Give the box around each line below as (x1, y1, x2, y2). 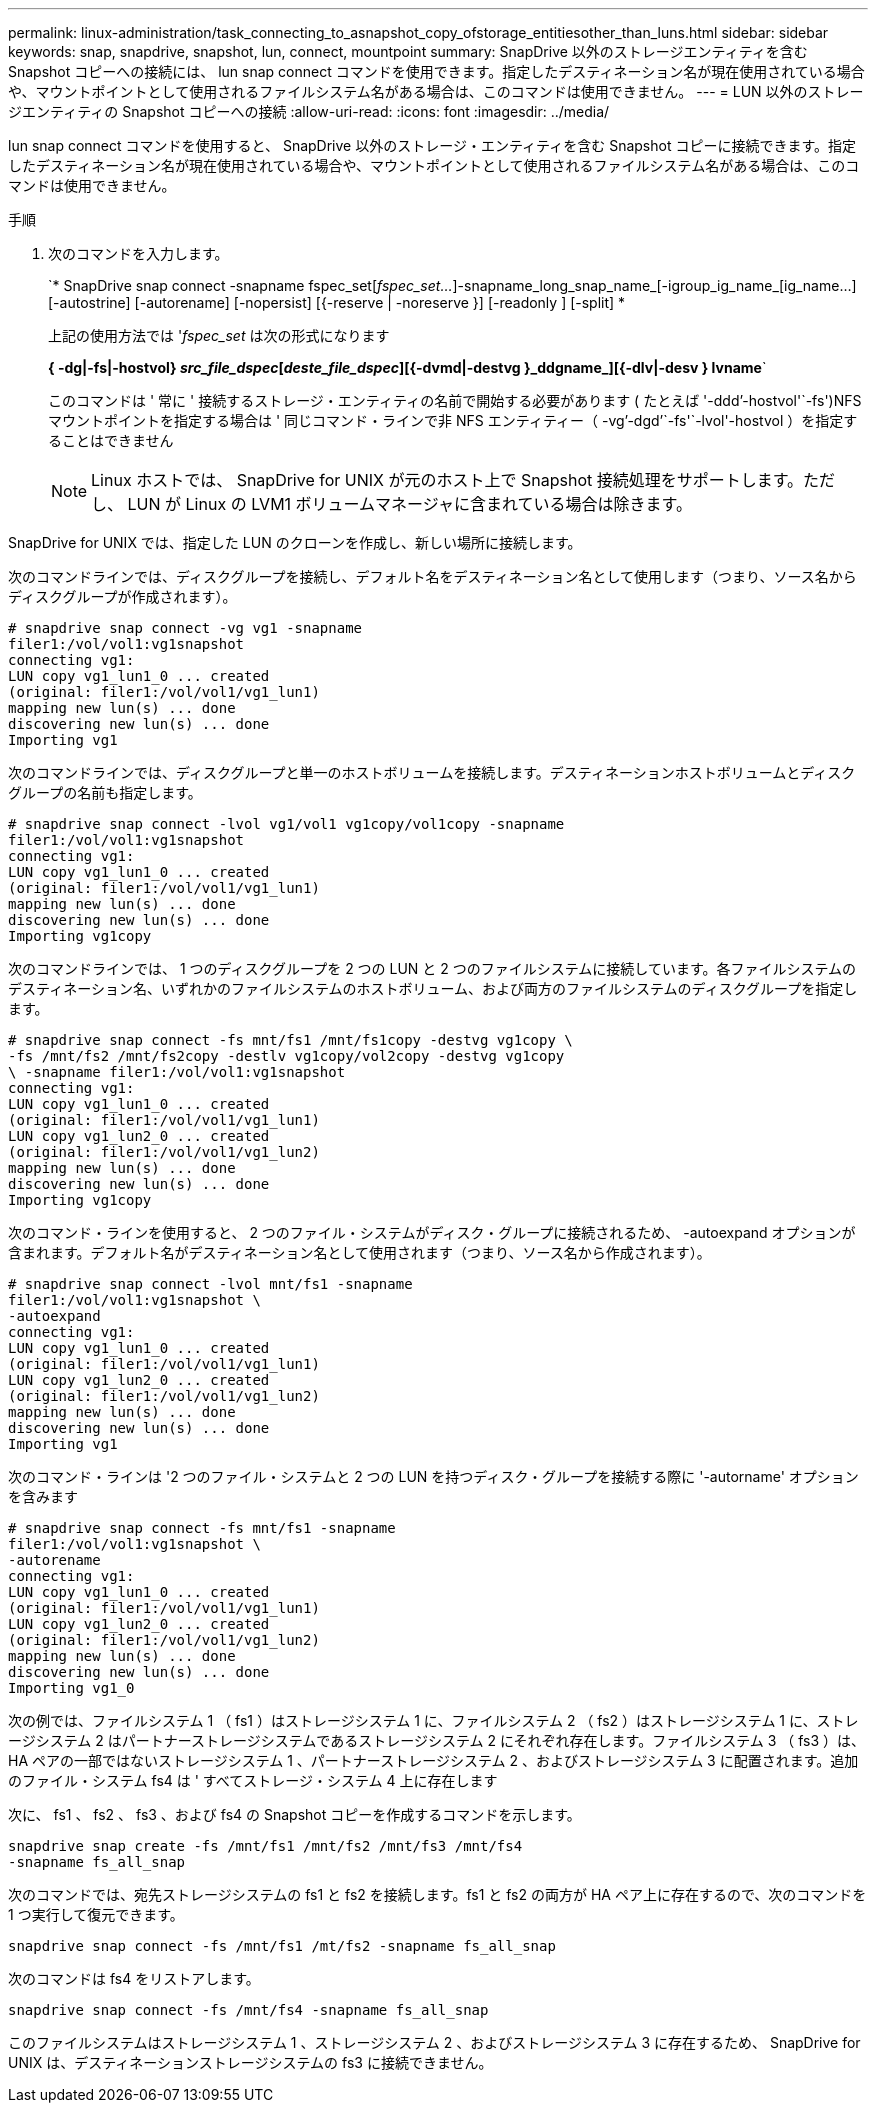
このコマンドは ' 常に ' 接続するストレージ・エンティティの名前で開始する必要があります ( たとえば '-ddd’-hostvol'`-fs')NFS (48, 392, 862, 409)
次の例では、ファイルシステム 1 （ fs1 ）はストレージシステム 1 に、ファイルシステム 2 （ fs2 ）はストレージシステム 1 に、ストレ (8, 1712, 859, 1729)
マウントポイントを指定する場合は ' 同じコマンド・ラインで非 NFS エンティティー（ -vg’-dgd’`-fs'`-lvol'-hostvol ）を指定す (48, 412, 858, 429)
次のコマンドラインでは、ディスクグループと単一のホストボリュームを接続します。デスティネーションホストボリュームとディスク (8, 764, 856, 781)
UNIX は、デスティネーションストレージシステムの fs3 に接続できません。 (8, 2054, 493, 2071)
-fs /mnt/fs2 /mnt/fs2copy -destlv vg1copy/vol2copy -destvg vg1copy (8, 1048, 565, 1064)
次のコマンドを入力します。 (48, 245, 229, 262)
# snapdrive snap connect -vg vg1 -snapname (8, 620, 363, 636)
